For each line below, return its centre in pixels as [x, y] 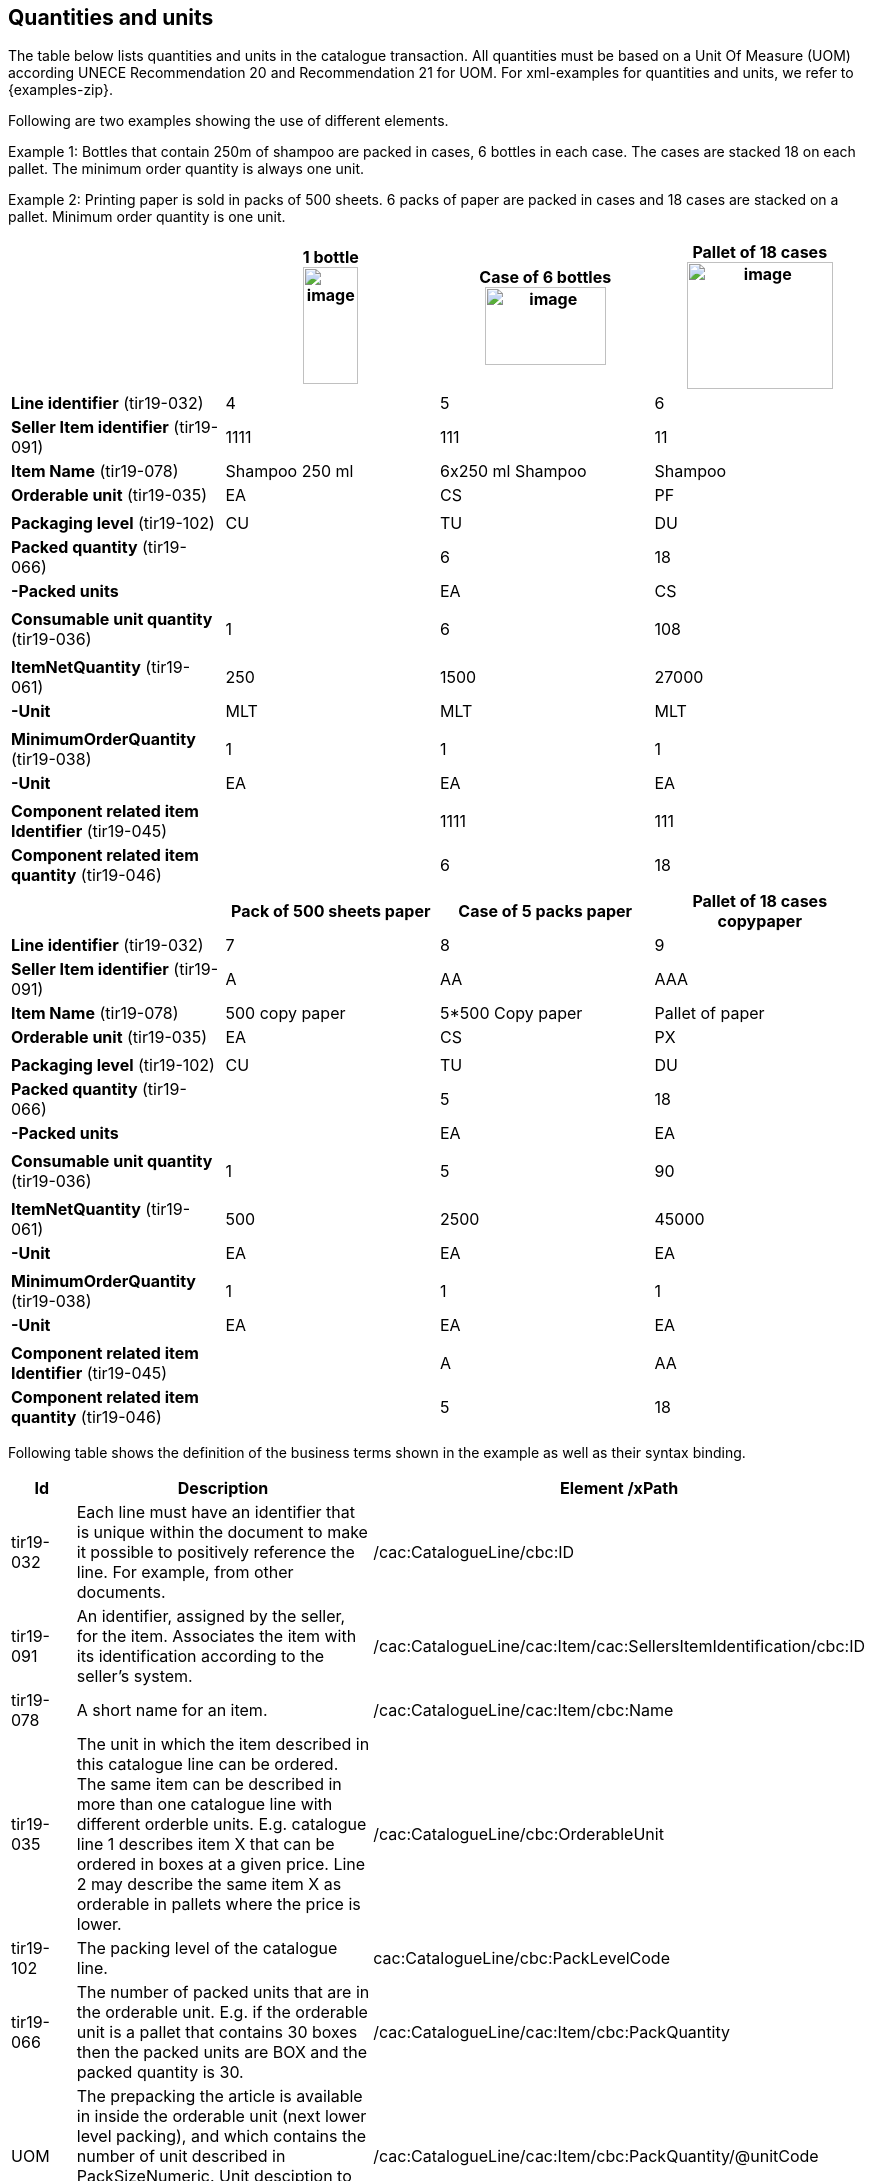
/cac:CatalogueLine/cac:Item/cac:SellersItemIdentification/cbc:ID [619, 1646]
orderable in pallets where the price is [218, 1904]
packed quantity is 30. [160, 2072]
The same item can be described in [209, 1784]
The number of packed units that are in [223, 1992]
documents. [121, 1592]
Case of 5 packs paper [545, 911]
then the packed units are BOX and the [222, 2052]
